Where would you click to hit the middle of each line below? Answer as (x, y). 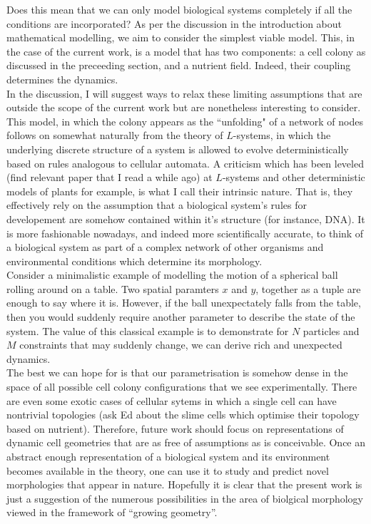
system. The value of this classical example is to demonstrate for (148, 330)
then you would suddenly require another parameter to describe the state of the (181, 317)
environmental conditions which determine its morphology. (134, 261)
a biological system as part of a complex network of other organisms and (165, 247)
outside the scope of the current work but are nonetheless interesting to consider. (184, 107)
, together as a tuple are (308, 288)
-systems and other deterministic (294, 177)
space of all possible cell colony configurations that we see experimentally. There (182, 387)
